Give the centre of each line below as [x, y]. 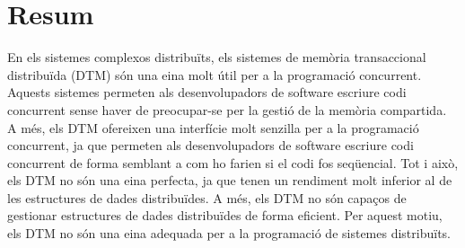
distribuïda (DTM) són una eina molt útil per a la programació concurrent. [215, 74]
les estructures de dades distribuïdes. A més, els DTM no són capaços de [207, 197]
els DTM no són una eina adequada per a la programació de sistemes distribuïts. [229, 233]
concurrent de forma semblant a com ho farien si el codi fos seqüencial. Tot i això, [233, 162]
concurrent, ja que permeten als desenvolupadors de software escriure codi [211, 145]
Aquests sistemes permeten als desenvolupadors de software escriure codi [207, 92]
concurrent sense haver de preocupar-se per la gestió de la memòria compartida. [227, 109]
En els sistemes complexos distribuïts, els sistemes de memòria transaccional [217, 57]
